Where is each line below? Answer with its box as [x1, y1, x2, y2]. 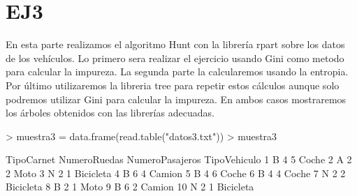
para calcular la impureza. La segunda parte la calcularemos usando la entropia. [6, 64, 349, 79]
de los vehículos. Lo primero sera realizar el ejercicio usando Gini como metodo [6, 50, 344, 65]
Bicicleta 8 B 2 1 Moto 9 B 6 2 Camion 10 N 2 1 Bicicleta [6, 179, 254, 194]
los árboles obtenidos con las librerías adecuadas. [6, 105, 214, 120]
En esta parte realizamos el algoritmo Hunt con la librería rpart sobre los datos [6, 37, 345, 52]
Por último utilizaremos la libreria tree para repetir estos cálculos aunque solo [6, 77, 340, 92]
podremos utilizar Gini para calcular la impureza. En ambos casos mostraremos [6, 91, 347, 106]
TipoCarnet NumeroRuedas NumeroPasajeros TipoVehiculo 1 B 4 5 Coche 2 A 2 [6, 152, 352, 167]
